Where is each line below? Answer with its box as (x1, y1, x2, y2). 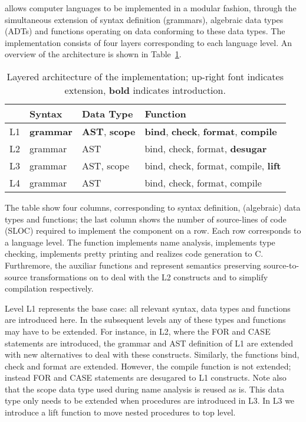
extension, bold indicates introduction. (64, 83, 226, 97)
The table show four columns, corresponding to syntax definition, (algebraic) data (5, 201, 301, 213)
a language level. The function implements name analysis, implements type (5, 235, 275, 248)
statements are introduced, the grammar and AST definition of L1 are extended (5, 336, 293, 349)
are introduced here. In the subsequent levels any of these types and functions (5, 313, 286, 326)
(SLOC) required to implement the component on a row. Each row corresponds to (5, 224, 301, 237)
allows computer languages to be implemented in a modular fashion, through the (5, 2, 297, 14)
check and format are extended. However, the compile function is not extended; (5, 359, 291, 372)
